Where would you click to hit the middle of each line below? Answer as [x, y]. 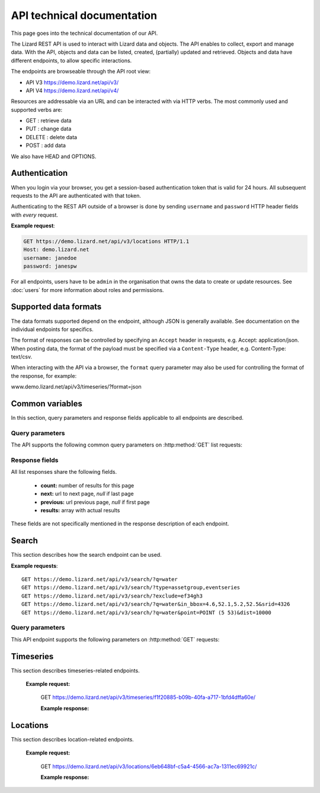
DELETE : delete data [51, 137]
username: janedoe [50, 258]
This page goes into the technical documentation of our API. [84, 33]
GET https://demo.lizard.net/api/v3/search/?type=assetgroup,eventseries [131, 587]
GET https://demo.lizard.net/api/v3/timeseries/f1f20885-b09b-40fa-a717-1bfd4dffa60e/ [148, 697]
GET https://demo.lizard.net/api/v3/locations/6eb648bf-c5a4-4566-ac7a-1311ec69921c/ [149, 766]
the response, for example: [44, 375]
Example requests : [35, 566]
